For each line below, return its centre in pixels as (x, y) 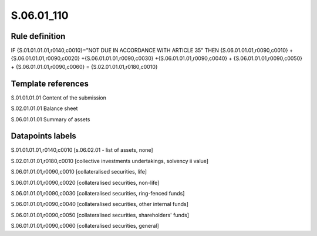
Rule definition (38, 36)
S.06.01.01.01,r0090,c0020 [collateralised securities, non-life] (85, 182)
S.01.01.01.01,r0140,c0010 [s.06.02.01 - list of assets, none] (82, 150)
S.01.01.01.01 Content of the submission (59, 98)
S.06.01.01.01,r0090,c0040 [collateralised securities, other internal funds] (100, 204)
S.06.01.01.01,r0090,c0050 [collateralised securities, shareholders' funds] (100, 215)
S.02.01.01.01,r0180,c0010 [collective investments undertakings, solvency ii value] (109, 161)
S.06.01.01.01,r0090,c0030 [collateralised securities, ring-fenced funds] (98, 193)
